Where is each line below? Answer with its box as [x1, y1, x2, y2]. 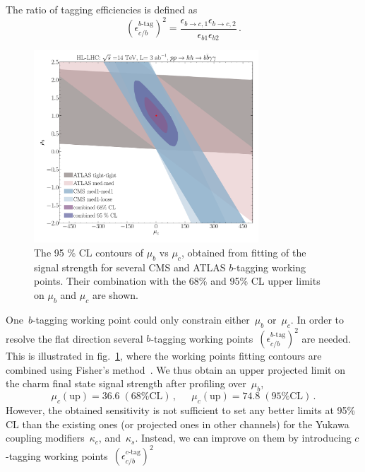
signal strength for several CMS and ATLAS [34, 259, 226, 274]
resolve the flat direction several [6, 331, 143, 346]
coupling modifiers [6, 430, 85, 445]
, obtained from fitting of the [181, 245, 306, 260]
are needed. [301, 331, 351, 346]
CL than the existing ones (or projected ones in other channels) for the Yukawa [6, 416, 349, 431]
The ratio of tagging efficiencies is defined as [6, 2, 198, 16]
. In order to [290, 312, 344, 326]
